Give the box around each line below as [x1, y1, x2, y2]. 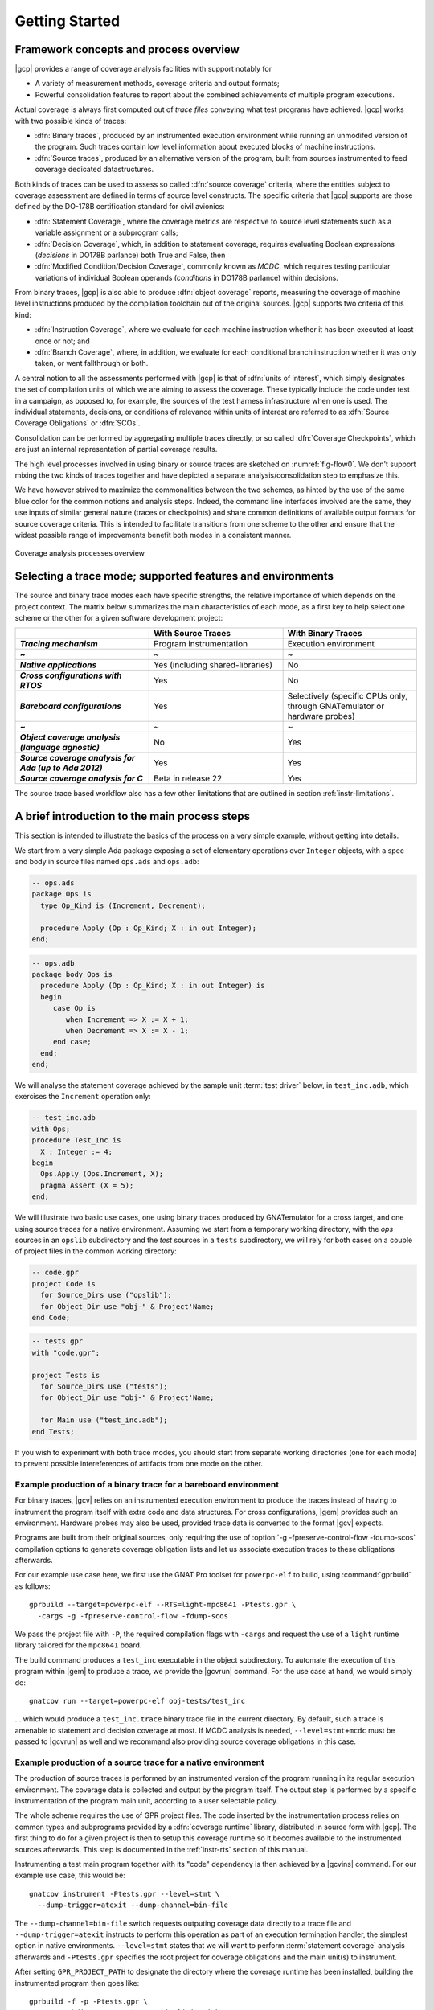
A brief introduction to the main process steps [14, 810, 251, 823]
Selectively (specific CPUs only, [287, 691, 408, 702]
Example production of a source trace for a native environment [14, 1757, 264, 1768]
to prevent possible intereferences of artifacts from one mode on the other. [14, 1458, 264, 1468]
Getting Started [14, 12, 121, 30]
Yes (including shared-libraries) [154, 659, 273, 671]
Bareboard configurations [19, 700, 122, 712]
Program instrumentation [154, 638, 248, 650]
